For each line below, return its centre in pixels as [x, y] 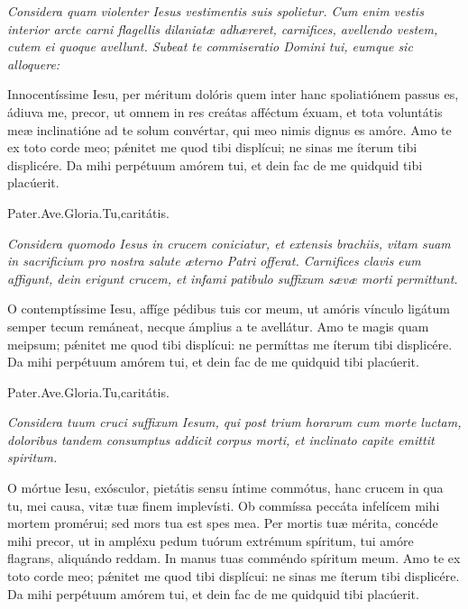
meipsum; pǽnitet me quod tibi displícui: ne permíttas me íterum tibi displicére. [230, 344]
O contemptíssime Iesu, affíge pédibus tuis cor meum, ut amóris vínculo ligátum [229, 309]
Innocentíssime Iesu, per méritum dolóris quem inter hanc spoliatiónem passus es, [233, 94]
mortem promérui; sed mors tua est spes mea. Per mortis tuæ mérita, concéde [223, 523]
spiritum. [32, 457]
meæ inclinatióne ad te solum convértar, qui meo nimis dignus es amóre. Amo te [229, 129]
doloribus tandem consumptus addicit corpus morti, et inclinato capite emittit [221, 439]
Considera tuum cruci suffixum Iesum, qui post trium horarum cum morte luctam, [234, 422]
